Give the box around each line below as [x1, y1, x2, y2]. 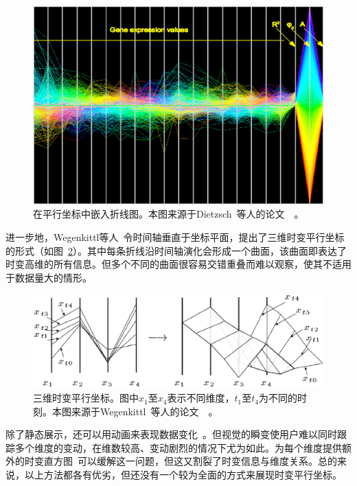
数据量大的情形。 [14, 270, 92, 284]
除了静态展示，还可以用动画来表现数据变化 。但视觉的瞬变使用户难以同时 [5, 427, 337, 441]
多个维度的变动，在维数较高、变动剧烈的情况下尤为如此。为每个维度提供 [14, 440, 342, 454]
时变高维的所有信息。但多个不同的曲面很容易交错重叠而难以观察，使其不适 [5, 257, 342, 271]
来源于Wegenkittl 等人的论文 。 [71, 404, 218, 418]
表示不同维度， [167, 391, 235, 405]
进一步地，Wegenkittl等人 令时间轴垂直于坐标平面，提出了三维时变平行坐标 [5, 230, 345, 244]
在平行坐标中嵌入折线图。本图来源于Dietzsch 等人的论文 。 [33, 207, 304, 221]
